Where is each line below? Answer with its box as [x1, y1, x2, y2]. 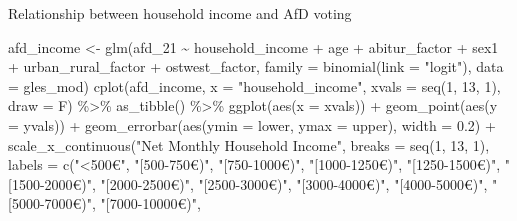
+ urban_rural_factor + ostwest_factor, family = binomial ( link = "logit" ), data [8, 56, 504, 77]
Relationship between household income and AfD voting [8, 3, 352, 23]
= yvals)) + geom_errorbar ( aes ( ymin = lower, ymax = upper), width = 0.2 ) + [8, 114, 496, 135]
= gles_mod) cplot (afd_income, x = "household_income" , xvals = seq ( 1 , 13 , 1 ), [8, 75, 501, 96]
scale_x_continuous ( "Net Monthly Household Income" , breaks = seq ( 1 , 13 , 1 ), [8, 134, 490, 155]
